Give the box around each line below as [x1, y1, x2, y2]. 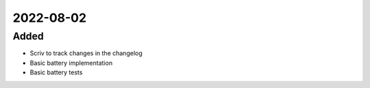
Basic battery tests [29, 68, 83, 76]
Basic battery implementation [29, 59, 113, 67]
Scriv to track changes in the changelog [29, 49, 143, 57]
